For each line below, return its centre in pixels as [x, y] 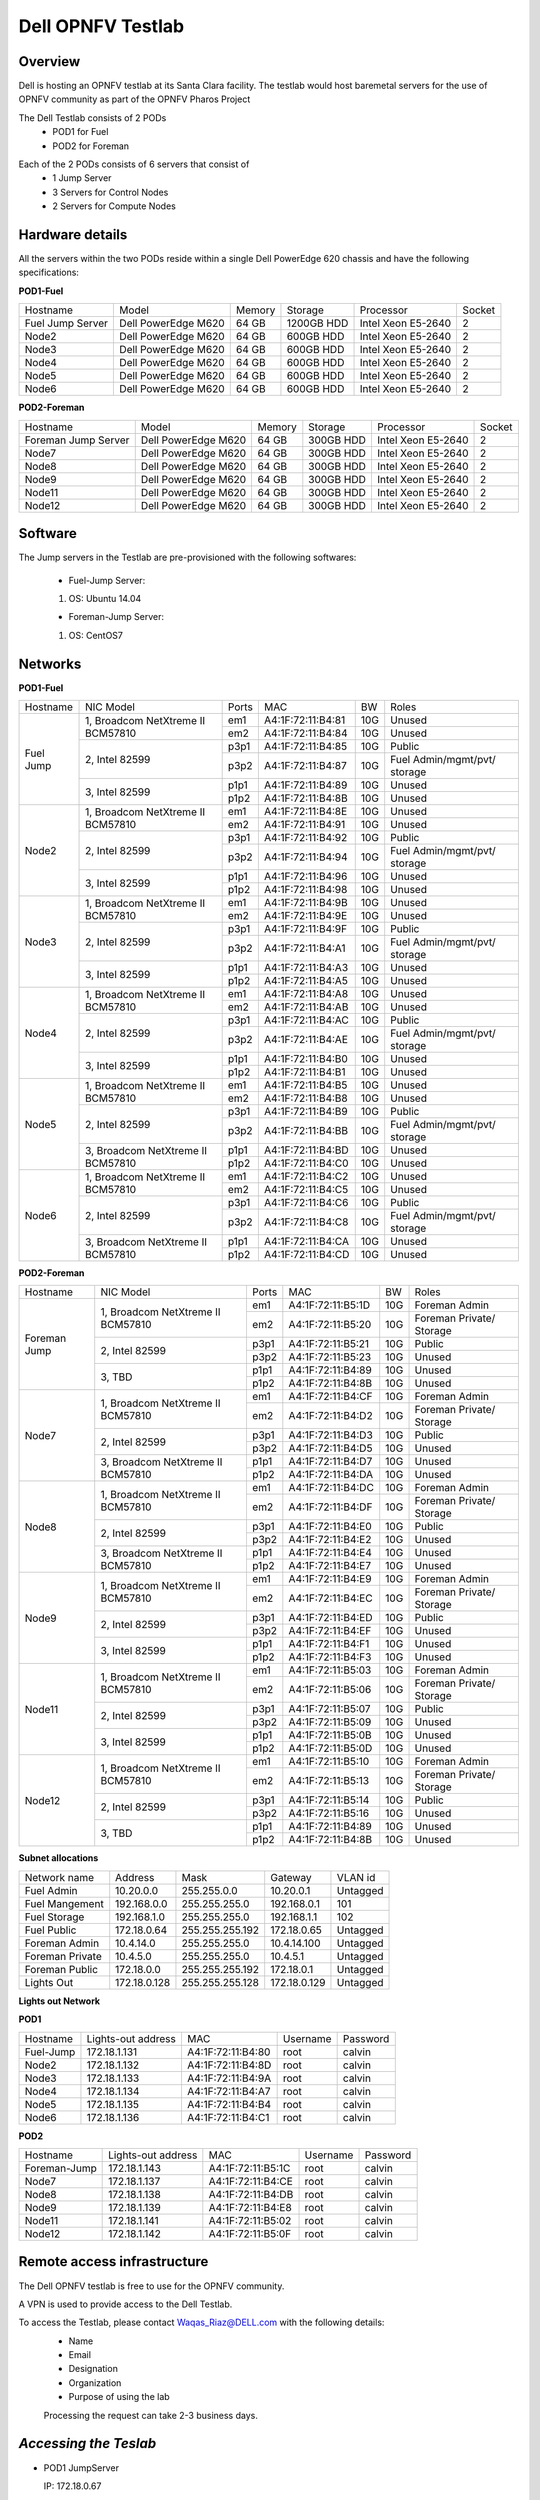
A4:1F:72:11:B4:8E [305, 812]
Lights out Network [59, 2001]
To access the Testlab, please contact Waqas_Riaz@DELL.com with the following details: [201, 2322]
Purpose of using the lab [119, 2397]
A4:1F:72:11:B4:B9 [306, 1112]
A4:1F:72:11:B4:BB [306, 1131]
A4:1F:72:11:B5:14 [329, 1800]
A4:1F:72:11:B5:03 [330, 1670]
